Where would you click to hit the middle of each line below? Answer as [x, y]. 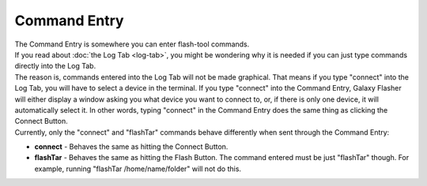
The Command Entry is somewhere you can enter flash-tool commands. [132, 44]
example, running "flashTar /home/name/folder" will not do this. [138, 169]
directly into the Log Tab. [55, 66]
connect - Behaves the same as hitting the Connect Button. [131, 147]
